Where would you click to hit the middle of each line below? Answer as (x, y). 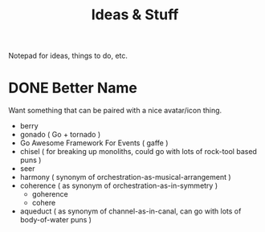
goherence (50, 194)
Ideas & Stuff (135, 15)
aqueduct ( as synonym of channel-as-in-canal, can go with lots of (130, 211)
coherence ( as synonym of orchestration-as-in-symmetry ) (119, 185)
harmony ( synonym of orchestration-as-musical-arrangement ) (125, 177)
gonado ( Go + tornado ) (60, 135)
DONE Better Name (73, 88)
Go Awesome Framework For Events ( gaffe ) (94, 143)
